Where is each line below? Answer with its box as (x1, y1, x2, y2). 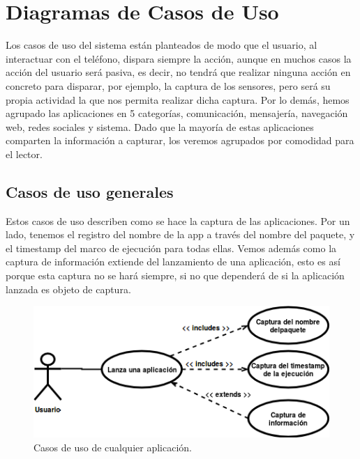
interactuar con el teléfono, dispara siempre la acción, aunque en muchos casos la (6, 51, 352, 65)
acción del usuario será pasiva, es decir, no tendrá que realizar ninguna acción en (6, 65, 351, 79)
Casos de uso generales (6, 180, 174, 202)
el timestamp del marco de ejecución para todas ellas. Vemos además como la (6, 240, 337, 255)
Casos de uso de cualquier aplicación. (33, 439, 192, 454)
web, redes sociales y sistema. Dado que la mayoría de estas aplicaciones (6, 119, 314, 134)
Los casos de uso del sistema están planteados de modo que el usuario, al (6, 38, 317, 52)
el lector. (6, 146, 43, 161)
